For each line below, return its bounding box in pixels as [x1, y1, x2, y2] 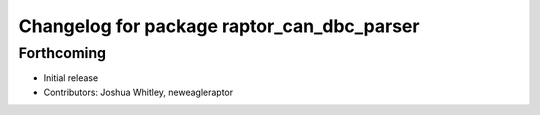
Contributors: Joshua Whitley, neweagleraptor [43, 86, 234, 98]
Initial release [43, 72, 99, 84]
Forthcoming [18, 44, 107, 62]
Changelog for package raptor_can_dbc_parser [18, 15, 420, 37]
